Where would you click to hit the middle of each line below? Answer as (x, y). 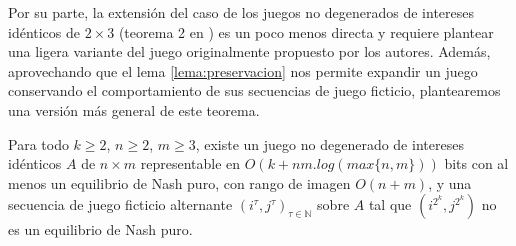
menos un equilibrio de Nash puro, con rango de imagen (179, 182)
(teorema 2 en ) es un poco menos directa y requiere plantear (306, 31)
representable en (190, 163)
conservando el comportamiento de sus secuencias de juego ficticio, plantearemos (254, 90)
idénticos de (44, 31)
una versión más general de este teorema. (134, 109)
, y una (450, 182)
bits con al (476, 163)
